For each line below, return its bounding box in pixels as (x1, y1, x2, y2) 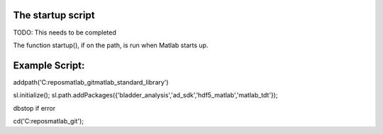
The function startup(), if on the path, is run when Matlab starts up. (13, 41, 209, 49)
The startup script (13, 9, 95, 21)
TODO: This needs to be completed (13, 28, 117, 37)
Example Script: (13, 59, 85, 71)
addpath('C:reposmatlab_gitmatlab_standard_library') (13, 78, 170, 86)
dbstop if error (13, 104, 56, 112)
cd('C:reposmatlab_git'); (13, 116, 84, 125)
